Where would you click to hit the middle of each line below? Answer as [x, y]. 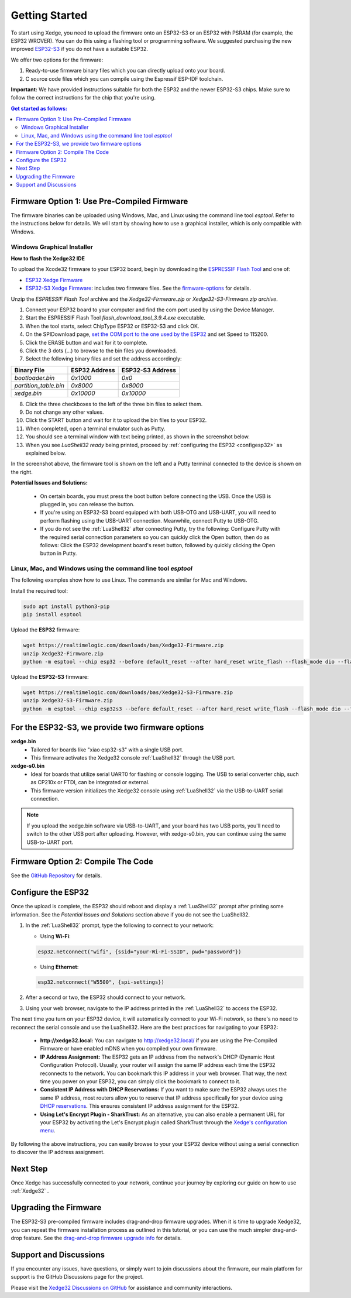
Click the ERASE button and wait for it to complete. [86, 342]
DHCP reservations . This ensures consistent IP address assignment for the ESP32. [140, 1106]
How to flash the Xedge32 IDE [48, 259]
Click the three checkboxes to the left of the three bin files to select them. [114, 404]
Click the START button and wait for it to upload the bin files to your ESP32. [116, 420]
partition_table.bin [39, 385]
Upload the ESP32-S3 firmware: [50, 677]
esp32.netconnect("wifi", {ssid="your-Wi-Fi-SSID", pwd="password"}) [140, 952]
